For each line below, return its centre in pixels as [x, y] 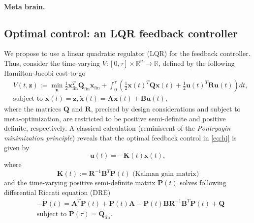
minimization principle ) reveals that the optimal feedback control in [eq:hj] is [120, 138]
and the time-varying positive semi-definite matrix [80, 182]
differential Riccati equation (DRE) [57, 192]
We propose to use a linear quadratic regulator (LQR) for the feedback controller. [127, 53]
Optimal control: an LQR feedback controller [121, 33]
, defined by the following [197, 63]
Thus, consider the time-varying [52, 63]
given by [17, 147]
